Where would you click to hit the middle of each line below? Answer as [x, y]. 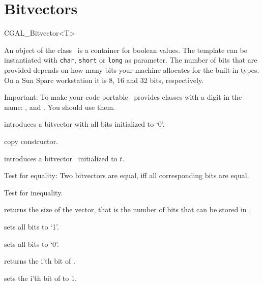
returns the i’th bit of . [40, 261]
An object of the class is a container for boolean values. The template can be [126, 50]
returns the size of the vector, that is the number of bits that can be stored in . [128, 209]
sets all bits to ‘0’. [32, 244]
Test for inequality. [34, 192]
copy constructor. [31, 141]
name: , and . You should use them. [60, 107]
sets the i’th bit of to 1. [40, 278]
